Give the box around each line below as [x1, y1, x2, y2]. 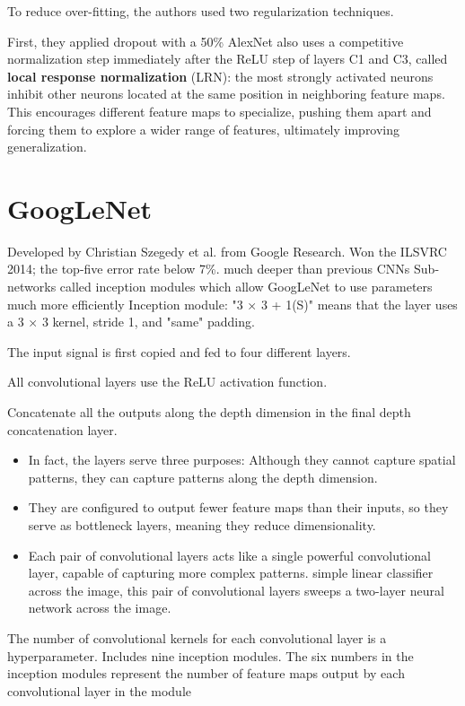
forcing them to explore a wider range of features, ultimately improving [7, 119, 400, 138]
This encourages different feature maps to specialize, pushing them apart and [7, 101, 432, 120]
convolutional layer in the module [7, 681, 192, 700]
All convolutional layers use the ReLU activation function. [7, 372, 328, 391]
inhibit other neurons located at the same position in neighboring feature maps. [7, 84, 445, 103]
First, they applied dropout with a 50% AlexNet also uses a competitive [7, 31, 404, 50]
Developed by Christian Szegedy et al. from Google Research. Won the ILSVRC [7, 241, 447, 260]
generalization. [7, 137, 87, 156]
